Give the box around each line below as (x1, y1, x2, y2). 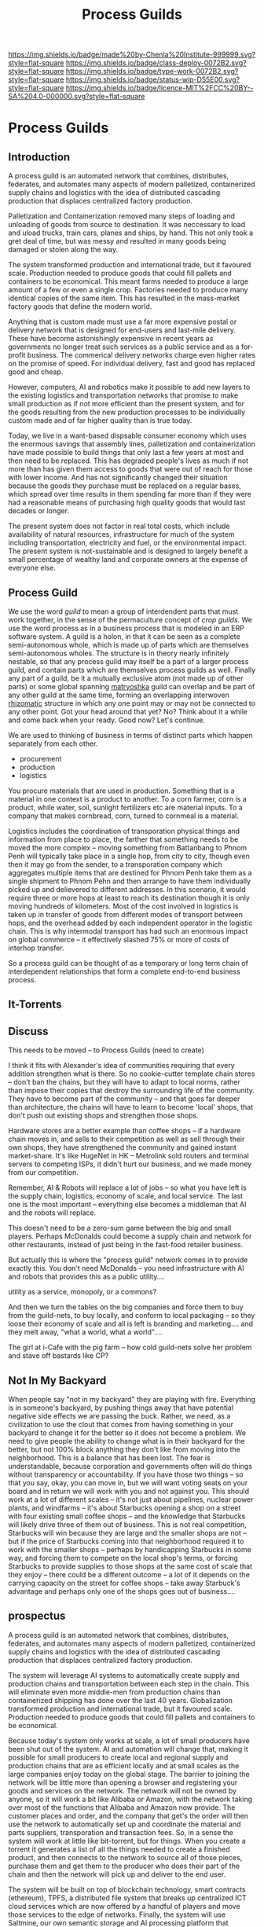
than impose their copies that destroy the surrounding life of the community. (8, 1086, 255, 1096)
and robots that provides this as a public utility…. (8, 1272, 165, 1282)
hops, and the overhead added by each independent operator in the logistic (8, 918, 253, 927)
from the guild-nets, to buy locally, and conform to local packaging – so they (8, 1311, 255, 1320)
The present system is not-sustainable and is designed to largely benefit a (8, 546, 248, 556)
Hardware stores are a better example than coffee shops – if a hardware (8, 1126, 241, 1136)
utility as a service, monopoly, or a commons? (8, 1287, 157, 1297)
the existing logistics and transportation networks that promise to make (8, 391, 239, 400)
